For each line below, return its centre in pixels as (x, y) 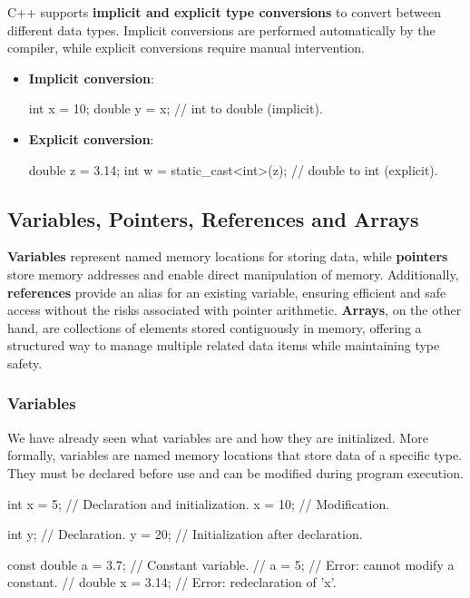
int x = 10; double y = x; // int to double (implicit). (176, 108)
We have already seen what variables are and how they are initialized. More (218, 437)
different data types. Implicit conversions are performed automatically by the (221, 29)
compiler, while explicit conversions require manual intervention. (186, 48)
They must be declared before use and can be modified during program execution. (235, 472)
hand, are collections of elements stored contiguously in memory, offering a (215, 327)
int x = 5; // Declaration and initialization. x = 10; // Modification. (199, 503)
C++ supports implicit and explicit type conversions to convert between (224, 12)
